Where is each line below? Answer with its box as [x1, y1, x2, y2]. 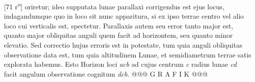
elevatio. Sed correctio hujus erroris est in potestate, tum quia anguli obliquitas [4, 40, 243, 50]
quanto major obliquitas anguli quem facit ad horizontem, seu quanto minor [4, 30, 233, 40]
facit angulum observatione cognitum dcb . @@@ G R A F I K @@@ [4, 68, 208, 79]
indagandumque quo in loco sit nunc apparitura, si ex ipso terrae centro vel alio [4, 11, 244, 21]
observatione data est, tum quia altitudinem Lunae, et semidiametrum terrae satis [4, 49, 252, 59]
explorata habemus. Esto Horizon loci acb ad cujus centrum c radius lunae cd [4, 59, 237, 69]
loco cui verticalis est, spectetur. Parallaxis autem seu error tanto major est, [4, 20, 233, 30]
